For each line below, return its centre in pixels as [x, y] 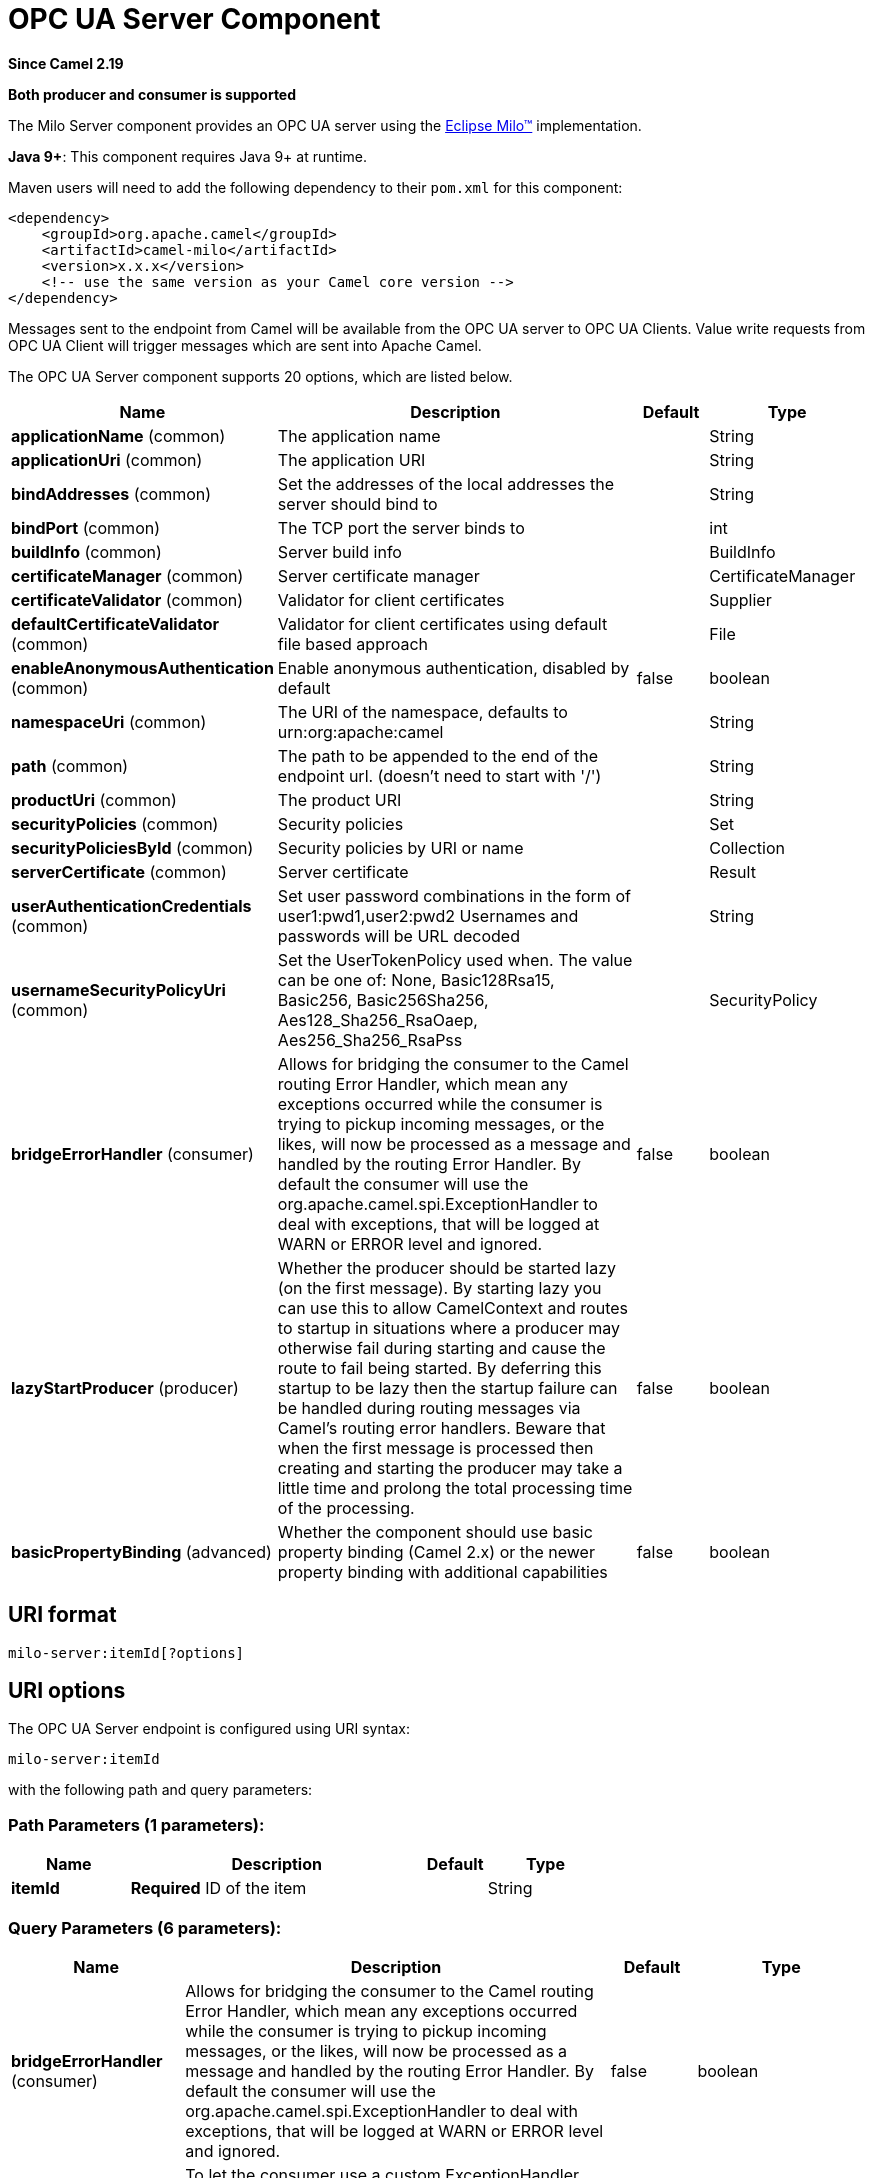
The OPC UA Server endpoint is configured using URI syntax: [209, 1729]
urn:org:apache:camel [360, 731]
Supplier [740, 599]
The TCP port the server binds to [401, 527]
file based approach [353, 643]
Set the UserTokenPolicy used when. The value [455, 959]
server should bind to [357, 503]
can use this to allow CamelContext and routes [452, 1307]
